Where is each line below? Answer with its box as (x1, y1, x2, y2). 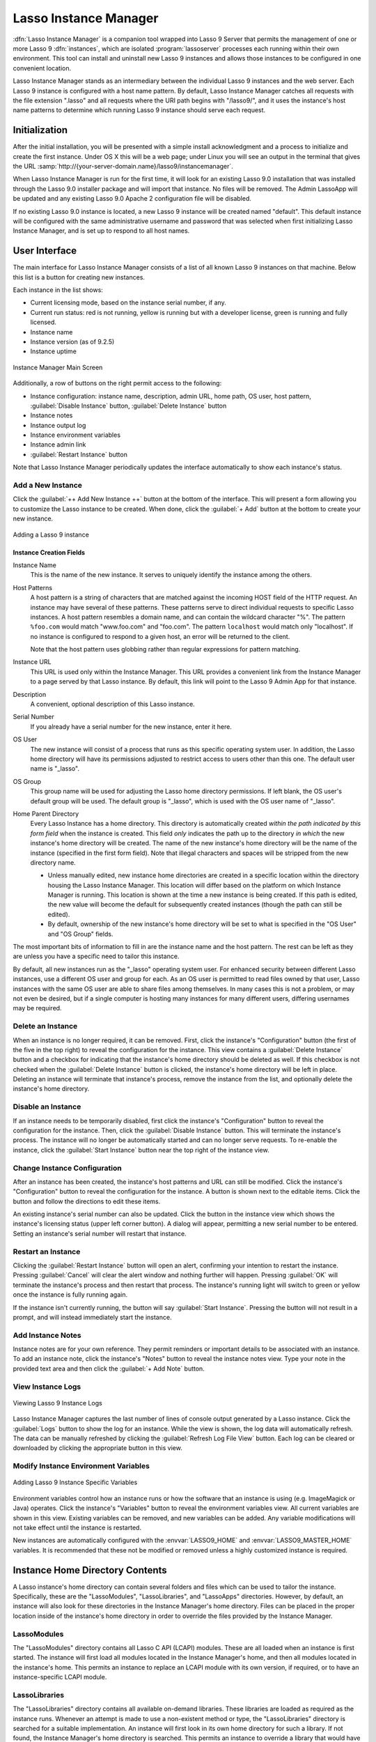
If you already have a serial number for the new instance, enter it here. (30, 722, 233, 731)
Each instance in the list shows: (13, 286, 104, 294)
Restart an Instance (13, 1247, 81, 1256)
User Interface (13, 245, 77, 257)
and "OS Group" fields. (47, 930, 113, 938)
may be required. (13, 1004, 62, 1012)
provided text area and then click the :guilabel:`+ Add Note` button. (13, 1364, 205, 1373)
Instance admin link (30, 440, 86, 449)
